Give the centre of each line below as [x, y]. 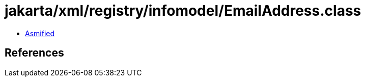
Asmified [40, 33]
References [34, 53]
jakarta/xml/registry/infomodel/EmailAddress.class [183, 11]
